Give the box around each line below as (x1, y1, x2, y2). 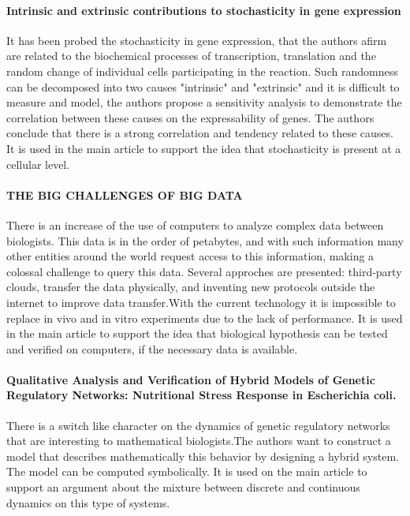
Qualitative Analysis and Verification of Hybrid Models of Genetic (6, 371, 375, 387)
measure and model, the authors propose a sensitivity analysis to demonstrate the (6, 94, 402, 110)
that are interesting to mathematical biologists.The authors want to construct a (6, 432, 391, 449)
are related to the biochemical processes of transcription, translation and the (6, 47, 376, 64)
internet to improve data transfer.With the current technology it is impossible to (6, 294, 396, 310)
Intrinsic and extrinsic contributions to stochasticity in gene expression (6, 2, 401, 18)
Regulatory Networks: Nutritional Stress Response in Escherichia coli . (6, 387, 397, 403)
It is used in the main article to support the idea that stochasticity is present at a (6, 140, 401, 156)
